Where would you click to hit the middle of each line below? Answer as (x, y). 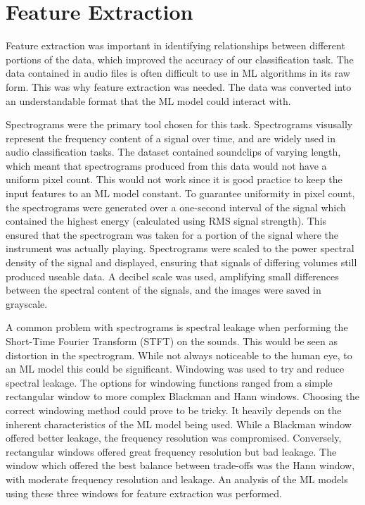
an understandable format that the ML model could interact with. (148, 100)
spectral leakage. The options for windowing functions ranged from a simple (169, 382)
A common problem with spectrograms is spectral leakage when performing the (177, 327)
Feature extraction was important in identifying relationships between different (175, 45)
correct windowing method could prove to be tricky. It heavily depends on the (174, 410)
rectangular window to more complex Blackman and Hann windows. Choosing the (182, 396)
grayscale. (27, 303)
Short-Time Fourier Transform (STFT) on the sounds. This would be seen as (172, 341)
